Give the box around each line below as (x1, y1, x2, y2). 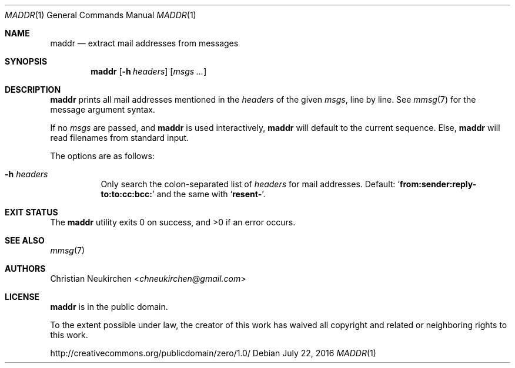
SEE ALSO (5, 235, 45, 245)
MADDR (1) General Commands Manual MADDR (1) (5, 10, 196, 20)
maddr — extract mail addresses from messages (50, 38, 239, 48)
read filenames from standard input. (50, 133, 189, 143)
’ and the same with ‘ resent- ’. (152, 189, 266, 199)
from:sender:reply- (399, 179, 477, 189)
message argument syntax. (50, 104, 155, 114)
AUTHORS (5, 264, 46, 274)
